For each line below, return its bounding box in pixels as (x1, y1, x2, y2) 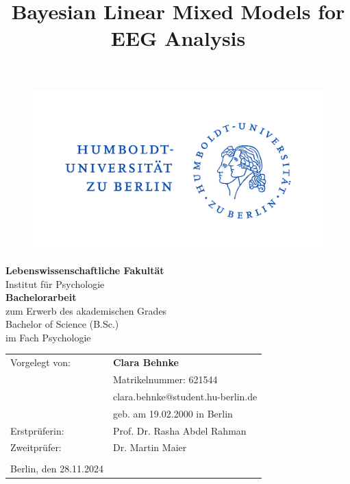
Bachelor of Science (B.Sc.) (5, 317, 119, 331)
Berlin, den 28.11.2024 (10, 461, 103, 475)
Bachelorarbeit (5, 290, 77, 304)
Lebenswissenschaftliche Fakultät (5, 263, 164, 277)
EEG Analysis (110, 24, 246, 52)
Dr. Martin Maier (112, 440, 187, 455)
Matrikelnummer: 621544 (112, 372, 218, 387)
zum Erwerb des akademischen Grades (5, 303, 167, 317)
